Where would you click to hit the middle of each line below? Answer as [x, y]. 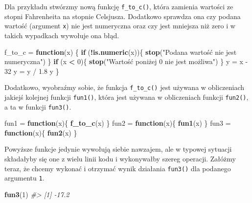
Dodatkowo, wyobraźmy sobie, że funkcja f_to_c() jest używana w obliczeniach [125, 87]
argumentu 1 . [24, 178]
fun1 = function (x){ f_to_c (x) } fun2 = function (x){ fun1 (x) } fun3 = [118, 123]
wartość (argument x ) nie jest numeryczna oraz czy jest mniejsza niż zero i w [120, 26]
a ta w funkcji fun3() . [38, 106]
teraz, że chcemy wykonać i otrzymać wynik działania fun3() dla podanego [118, 168]
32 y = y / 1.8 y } [32, 71]
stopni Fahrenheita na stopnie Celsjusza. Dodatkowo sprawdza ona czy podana [123, 16]
